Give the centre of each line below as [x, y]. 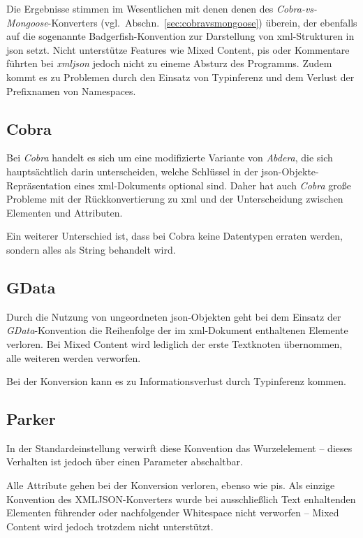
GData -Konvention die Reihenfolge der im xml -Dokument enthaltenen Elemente [177, 330]
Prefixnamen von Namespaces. [71, 90]
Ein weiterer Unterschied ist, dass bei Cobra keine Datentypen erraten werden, [175, 236]
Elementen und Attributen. [65, 212]
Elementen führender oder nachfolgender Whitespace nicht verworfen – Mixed [173, 512]
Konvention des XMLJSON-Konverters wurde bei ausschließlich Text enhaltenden [181, 499]
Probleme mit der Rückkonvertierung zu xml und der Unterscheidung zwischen [175, 199]
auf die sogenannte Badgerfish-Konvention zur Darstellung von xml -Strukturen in [180, 36]
